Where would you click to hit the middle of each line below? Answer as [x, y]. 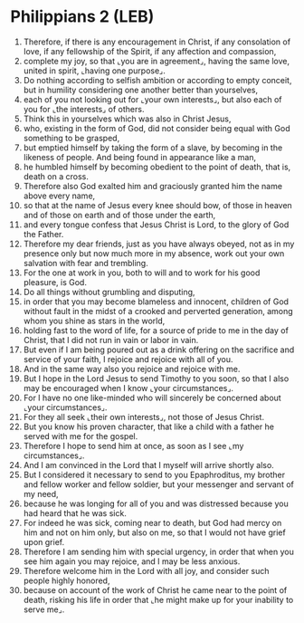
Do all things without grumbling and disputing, [109, 292]
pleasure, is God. [55, 282]
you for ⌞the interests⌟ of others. [84, 109]
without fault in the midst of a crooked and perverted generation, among [158, 311]
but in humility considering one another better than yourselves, [141, 90]
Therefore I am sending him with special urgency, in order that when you [159, 551]
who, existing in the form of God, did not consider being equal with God [157, 128]
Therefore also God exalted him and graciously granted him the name [153, 186]
